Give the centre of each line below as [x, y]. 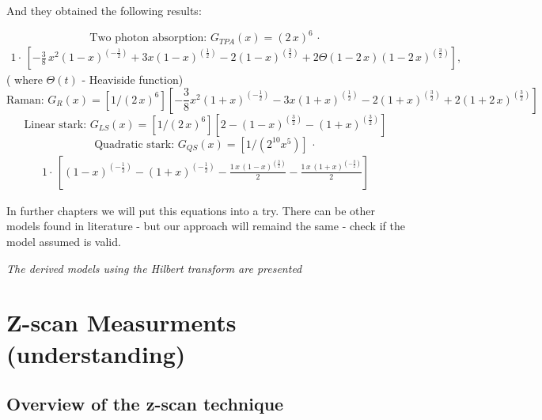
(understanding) [96, 353]
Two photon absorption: [148, 38]
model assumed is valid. [64, 241]
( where [25, 79]
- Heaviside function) [133, 79]
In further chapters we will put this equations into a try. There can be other [191, 210]
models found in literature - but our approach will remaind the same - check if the [206, 226]
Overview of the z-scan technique [145, 404]
